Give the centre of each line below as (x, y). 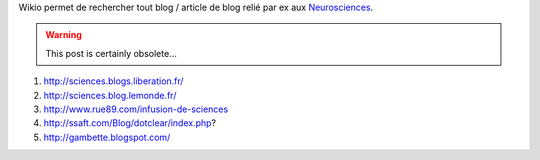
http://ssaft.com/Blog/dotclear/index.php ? (130, 123)
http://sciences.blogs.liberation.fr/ (113, 81)
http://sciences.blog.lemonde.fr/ (110, 95)
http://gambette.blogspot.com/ (107, 137)
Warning (63, 35)
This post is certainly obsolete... (111, 53)
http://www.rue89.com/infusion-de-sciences (136, 109)
